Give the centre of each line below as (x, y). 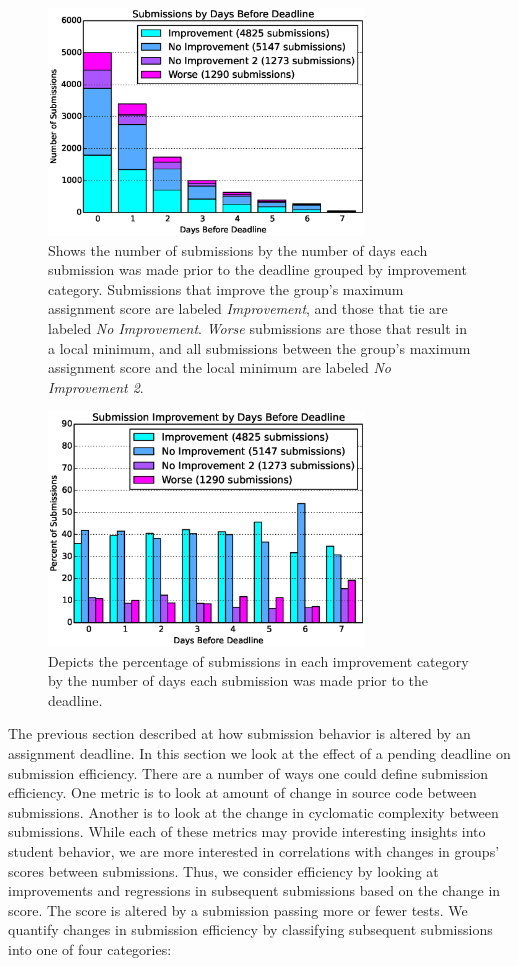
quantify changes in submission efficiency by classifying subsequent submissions (250, 929)
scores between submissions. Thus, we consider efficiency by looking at (223, 870)
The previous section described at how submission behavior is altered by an (239, 733)
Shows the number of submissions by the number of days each (238, 249)
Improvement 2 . (96, 386)
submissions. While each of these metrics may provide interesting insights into (247, 831)
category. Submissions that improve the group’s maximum (226, 288)
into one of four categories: (90, 948)
